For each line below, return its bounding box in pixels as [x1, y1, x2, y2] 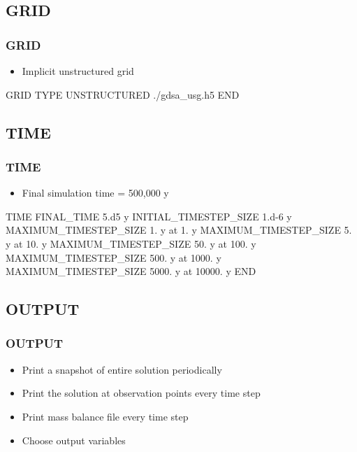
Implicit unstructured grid [22, 64, 134, 78]
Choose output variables [22, 432, 126, 447]
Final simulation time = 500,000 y [22, 185, 169, 200]
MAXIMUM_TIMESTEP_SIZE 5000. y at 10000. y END [6, 264, 256, 278]
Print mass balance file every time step [22, 409, 189, 423]
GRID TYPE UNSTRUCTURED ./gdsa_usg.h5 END [6, 87, 240, 101]
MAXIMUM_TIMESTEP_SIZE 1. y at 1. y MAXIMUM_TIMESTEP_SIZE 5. [6, 223, 352, 237]
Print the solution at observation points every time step [22, 386, 261, 400]
